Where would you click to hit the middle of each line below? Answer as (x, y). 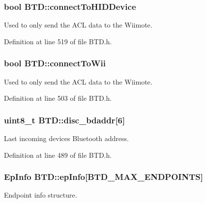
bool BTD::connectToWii (55, 63)
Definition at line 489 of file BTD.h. (58, 155)
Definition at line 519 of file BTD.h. (58, 41)
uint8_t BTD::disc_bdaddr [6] (65, 120)
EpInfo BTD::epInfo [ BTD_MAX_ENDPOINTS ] (103, 177)
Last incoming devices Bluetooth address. (66, 138)
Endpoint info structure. (41, 195)
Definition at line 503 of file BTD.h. (58, 98)
